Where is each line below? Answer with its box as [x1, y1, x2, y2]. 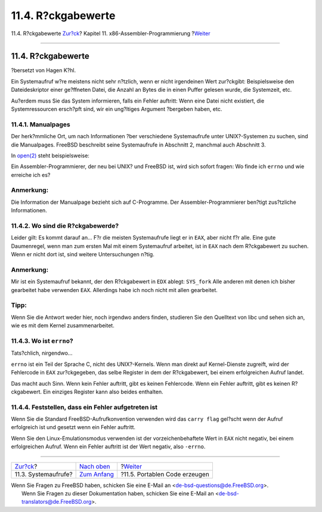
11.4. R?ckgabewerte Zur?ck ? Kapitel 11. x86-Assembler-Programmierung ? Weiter [11, 30, 210, 37]
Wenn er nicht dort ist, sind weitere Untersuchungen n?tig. [11, 251, 154, 258]
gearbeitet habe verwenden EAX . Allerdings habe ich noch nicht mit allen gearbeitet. [11, 286, 218, 293]
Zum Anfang [79, 470, 114, 478]
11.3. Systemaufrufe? [14, 470, 73, 478]
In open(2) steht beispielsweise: [11, 152, 89, 159]
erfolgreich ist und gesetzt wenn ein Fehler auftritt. [11, 424, 136, 431]
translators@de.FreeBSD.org [21, 498, 92, 505]
